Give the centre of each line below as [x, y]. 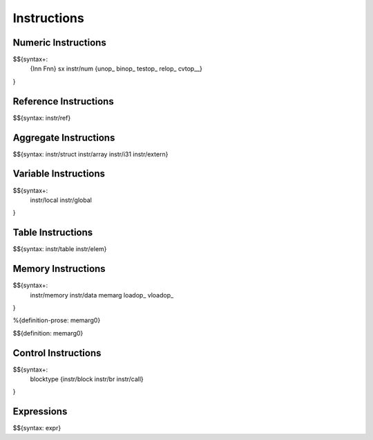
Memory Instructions [59, 269]
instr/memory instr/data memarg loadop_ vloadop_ [102, 295]
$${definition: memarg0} [48, 333]
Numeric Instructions [59, 43]
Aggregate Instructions [64, 137]
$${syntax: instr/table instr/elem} [60, 249]
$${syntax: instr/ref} [42, 118]
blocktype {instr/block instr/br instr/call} [87, 379]
